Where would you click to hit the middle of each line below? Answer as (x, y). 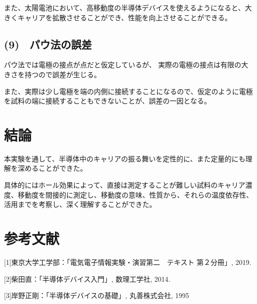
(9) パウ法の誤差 (48, 44)
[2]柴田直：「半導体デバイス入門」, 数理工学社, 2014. (87, 279)
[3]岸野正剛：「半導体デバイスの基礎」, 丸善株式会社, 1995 (97, 295)
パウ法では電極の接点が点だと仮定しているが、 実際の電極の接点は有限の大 (126, 65)
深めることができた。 (52, 168)
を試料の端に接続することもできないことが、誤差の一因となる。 (107, 101)
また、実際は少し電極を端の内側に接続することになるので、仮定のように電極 (128, 91)
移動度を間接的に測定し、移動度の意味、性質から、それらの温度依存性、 (135, 194)
